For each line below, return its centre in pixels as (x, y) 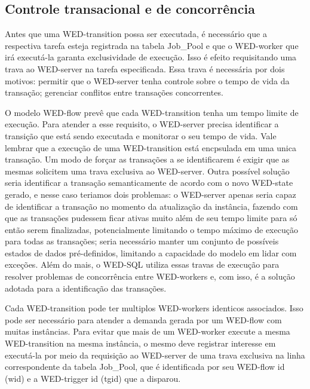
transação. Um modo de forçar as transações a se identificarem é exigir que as (147, 159)
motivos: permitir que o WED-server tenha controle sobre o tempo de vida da (147, 80)
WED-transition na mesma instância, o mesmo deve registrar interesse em (140, 343)
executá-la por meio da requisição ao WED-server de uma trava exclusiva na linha (155, 355)
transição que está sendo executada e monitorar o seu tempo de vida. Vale (141, 135)
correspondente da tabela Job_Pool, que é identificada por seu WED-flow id (145, 367)
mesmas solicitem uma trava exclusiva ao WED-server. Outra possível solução (147, 171)
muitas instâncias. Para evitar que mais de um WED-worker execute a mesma (148, 331)
